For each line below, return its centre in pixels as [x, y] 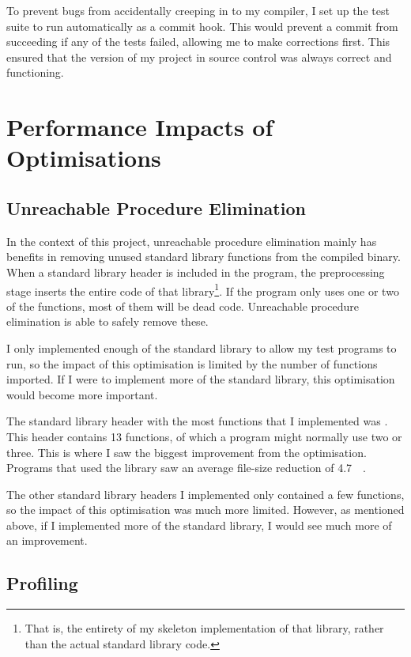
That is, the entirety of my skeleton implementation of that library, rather [204, 628]
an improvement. [47, 540]
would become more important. [82, 394]
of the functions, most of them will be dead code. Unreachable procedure [183, 306]
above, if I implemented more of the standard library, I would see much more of [199, 525]
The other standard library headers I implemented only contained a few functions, [205, 494]
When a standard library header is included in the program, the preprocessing [196, 272]
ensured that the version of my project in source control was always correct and [199, 57]
